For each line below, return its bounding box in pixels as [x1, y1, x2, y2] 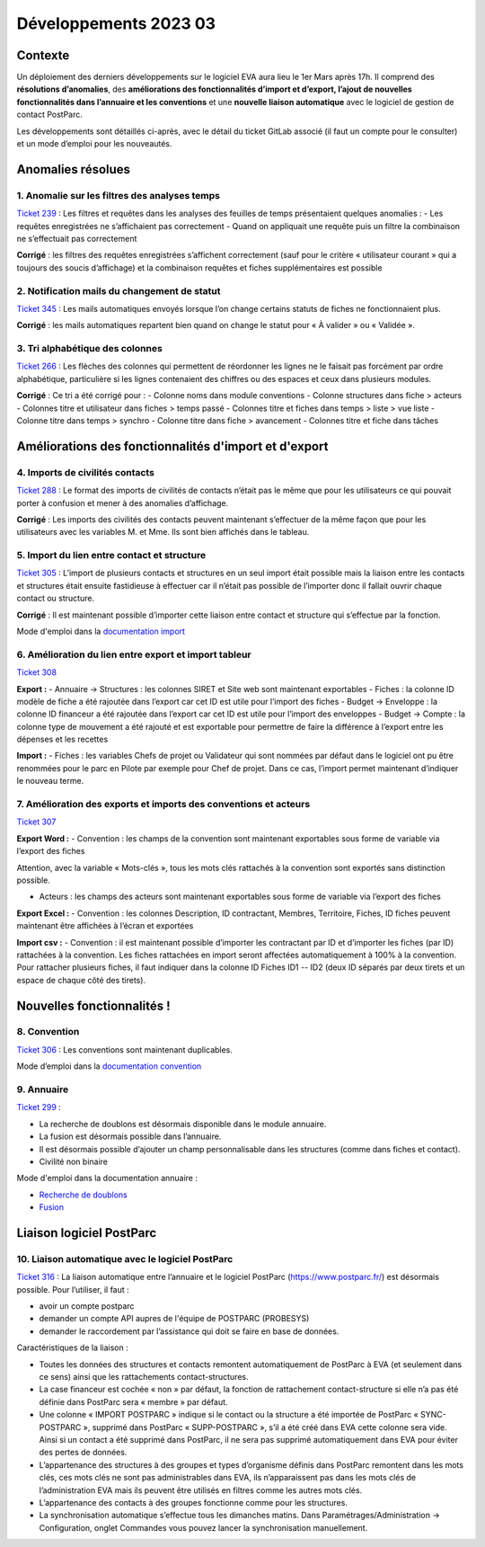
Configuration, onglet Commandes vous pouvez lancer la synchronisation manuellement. [39, 1522, 368, 1533]
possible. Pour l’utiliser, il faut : [16, 1284, 129, 1294]
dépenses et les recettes [16, 733, 109, 745]
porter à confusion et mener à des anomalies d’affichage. [16, 497, 229, 508]
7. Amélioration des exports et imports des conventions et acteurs [16, 798, 311, 811]
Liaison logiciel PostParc [16, 1225, 157, 1240]
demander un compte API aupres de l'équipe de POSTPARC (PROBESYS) [39, 1313, 310, 1324]
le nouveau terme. [16, 776, 84, 787]
